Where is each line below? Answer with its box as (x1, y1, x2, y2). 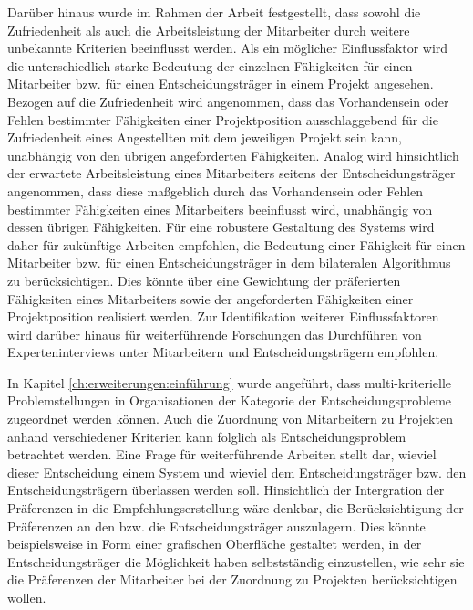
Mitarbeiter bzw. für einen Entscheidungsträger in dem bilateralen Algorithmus (7, 253, 451, 272)
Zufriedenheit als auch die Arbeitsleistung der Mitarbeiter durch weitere (7, 20, 410, 39)
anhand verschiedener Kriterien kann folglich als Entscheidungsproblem (7, 426, 406, 446)
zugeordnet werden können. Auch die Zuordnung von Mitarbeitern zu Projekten (7, 409, 453, 428)
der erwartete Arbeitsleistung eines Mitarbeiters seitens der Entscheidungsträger (7, 163, 456, 183)
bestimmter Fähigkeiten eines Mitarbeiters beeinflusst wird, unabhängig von (7, 199, 433, 218)
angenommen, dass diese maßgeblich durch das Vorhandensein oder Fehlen (7, 181, 424, 200)
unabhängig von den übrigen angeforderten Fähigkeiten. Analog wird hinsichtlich (7, 145, 459, 164)
